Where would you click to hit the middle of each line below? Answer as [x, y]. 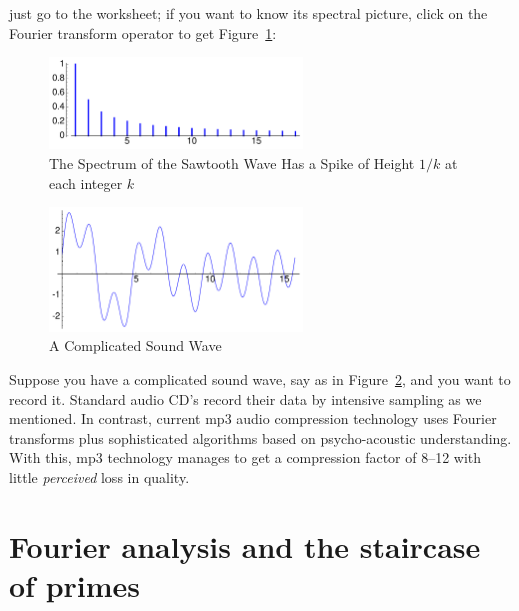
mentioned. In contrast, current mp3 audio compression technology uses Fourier [253, 418]
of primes [75, 584]
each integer [86, 182]
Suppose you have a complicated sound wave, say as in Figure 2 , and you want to [260, 379]
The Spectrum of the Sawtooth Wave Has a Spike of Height [232, 162]
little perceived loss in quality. [99, 476]
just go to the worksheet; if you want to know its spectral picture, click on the [248, 13]
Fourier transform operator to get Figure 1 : [143, 32]
